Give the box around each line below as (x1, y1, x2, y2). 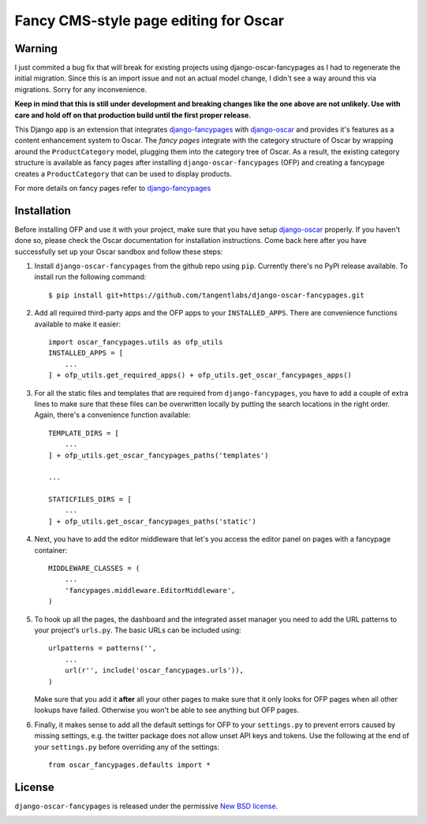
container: (34, 545, 68, 555)
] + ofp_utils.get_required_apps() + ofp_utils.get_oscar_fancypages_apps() (48, 371, 353, 380)
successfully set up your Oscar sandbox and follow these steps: (14, 247, 223, 256)
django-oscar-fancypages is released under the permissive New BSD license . (14, 801, 278, 811)
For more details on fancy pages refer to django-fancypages (14, 183, 211, 192)
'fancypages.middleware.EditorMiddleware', (64, 586, 236, 595)
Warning (14, 42, 58, 55)
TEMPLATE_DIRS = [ (48, 428, 120, 438)
